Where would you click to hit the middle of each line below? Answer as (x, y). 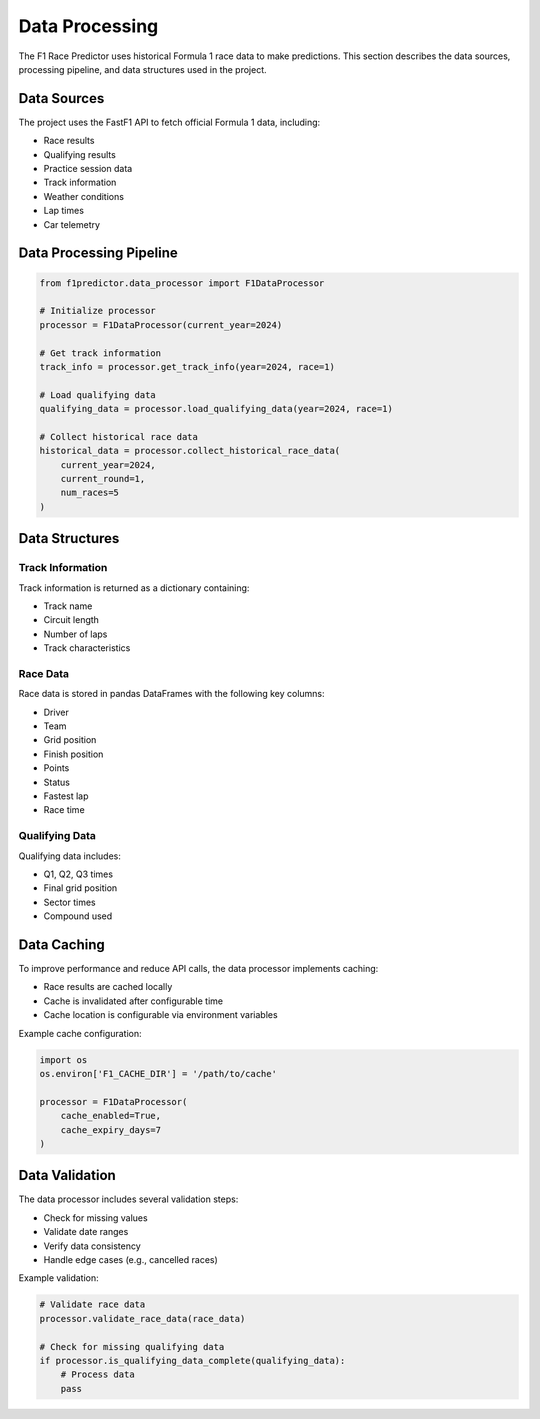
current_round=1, (103, 479)
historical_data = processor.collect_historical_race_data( (190, 451)
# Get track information (100, 353)
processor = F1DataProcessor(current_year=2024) (161, 324)
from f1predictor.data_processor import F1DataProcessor (182, 283)
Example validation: (58, 1278)
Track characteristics (87, 648)
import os (63, 1059)
